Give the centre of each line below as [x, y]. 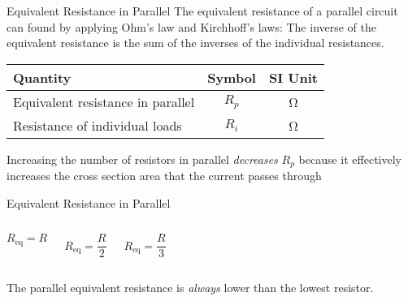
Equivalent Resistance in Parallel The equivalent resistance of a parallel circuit [202, 11]
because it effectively [350, 159]
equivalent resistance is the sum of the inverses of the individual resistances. [195, 43]
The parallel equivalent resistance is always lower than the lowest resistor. [190, 288]
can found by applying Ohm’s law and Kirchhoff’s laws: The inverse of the [192, 26]
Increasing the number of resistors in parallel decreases [142, 159]
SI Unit [293, 77]
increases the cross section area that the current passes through [164, 176]
